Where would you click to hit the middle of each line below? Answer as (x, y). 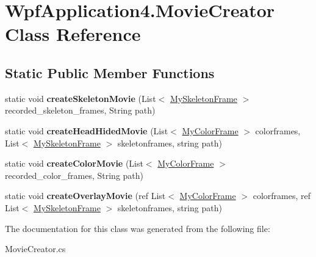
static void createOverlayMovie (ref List (85, 196)
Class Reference (73, 34)
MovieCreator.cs (35, 249)
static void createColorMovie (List (74, 163)
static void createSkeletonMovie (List (81, 98)
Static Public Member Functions (110, 72)
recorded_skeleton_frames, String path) (80, 110)
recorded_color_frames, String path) (74, 175)
